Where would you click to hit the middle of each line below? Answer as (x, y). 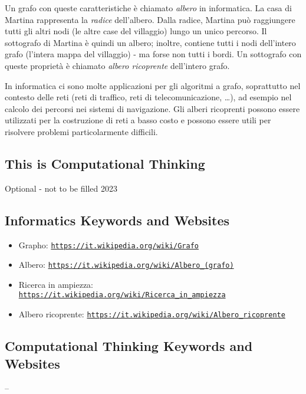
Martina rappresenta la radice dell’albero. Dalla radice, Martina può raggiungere (150, 19)
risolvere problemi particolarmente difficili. (81, 131)
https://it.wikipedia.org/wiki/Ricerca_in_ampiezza (122, 295)
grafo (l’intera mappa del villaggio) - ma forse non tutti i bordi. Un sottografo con (153, 54)
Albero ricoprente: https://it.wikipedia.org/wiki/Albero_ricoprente (152, 314)
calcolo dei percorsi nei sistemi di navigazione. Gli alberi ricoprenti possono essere (152, 108)
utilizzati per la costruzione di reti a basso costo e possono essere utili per (138, 120)
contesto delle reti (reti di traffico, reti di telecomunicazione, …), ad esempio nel (148, 97)
